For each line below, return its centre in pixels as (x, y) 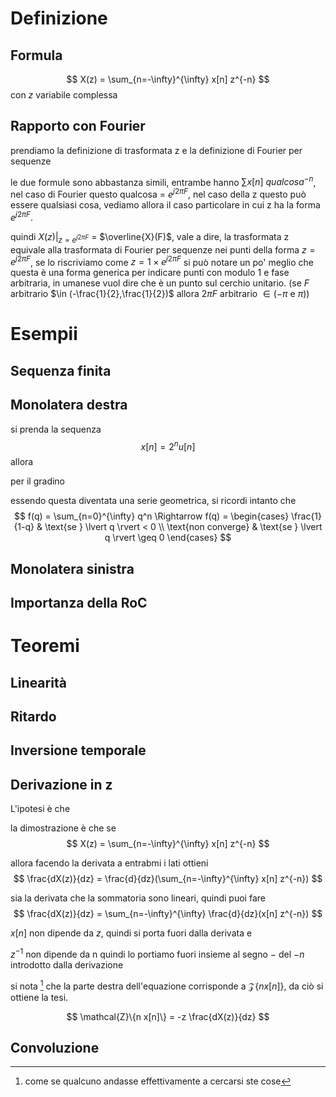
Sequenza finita (61, 370)
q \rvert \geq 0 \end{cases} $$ (168, 538)
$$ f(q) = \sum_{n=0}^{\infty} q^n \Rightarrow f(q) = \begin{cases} (151, 516)
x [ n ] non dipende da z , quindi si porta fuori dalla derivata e (131, 933)
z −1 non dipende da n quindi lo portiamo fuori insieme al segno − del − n (157, 953)
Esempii (44, 334)
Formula (36, 55)
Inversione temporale (78, 750)
